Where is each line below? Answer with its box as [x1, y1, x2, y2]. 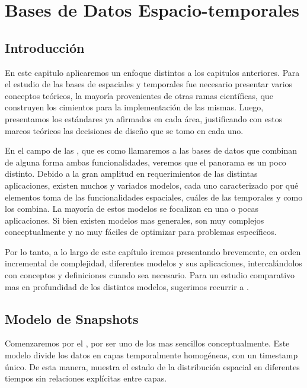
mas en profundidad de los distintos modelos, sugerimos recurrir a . [5, 280, 249, 292]
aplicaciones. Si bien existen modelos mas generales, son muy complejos [5, 214, 264, 226]
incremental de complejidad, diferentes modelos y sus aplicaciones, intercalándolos [5, 257, 302, 269]
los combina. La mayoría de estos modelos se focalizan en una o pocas [5, 202, 259, 215]
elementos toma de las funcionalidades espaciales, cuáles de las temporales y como [5, 190, 303, 203]
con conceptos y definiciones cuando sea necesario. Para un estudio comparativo [5, 269, 295, 281]
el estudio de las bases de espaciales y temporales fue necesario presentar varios [5, 78, 293, 90]
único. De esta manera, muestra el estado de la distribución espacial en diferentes [5, 360, 300, 373]
